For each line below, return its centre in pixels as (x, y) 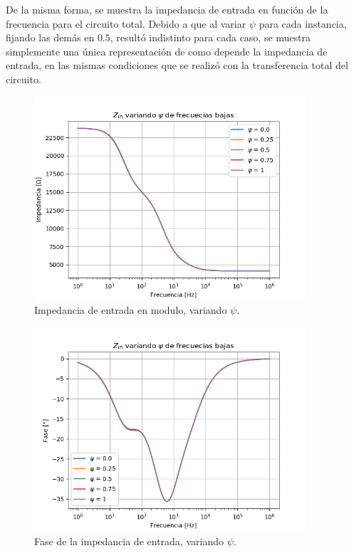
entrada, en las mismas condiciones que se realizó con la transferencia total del (177, 65)
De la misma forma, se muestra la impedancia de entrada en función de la (167, 9)
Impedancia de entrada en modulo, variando (131, 310)
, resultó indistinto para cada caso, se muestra (210, 37)
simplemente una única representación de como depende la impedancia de (167, 51)
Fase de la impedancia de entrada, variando (129, 541)
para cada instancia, (303, 23)
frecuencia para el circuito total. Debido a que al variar (126, 23)
